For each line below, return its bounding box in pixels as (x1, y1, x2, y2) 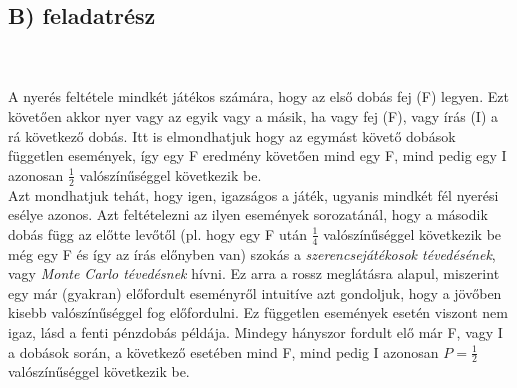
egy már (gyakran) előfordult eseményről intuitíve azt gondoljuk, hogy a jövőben (8, 282, 502, 303)
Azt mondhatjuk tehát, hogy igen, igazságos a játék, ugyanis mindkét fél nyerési (8, 184, 499, 205)
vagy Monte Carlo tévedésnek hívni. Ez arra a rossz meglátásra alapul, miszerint (8, 263, 500, 284)
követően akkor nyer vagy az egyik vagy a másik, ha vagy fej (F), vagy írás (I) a (8, 105, 499, 126)
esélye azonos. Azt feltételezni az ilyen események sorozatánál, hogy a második (8, 204, 488, 225)
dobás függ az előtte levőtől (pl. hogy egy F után (8, 223, 307, 244)
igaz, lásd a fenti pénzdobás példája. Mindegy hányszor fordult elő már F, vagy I (8, 321, 503, 342)
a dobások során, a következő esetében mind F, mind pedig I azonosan (8, 341, 439, 362)
